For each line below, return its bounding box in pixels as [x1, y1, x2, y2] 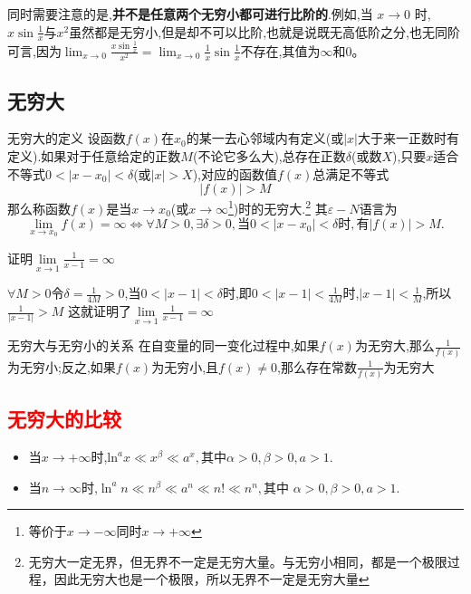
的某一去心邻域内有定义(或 [186, 129, 344, 148]
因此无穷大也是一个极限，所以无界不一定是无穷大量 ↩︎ [53, 570, 370, 589]
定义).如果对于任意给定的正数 [7, 146, 181, 165]
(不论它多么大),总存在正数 [192, 146, 346, 165]
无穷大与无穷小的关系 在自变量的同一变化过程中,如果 [7, 336, 320, 355]
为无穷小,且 [151, 357, 219, 376]
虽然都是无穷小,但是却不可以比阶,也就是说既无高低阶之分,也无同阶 [69, 22, 460, 41]
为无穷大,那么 [354, 336, 435, 355]
